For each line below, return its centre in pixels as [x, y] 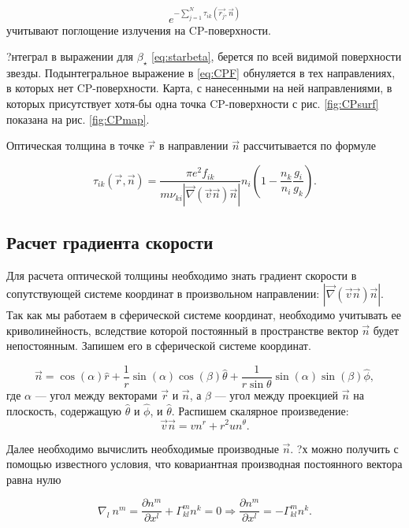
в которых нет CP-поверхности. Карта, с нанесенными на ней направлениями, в [199, 88]
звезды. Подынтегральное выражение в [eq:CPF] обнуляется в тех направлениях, [201, 72]
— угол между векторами [96, 394]
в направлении [193, 145]
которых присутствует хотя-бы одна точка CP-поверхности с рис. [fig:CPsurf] [193, 104]
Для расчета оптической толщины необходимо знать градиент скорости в [182, 275]
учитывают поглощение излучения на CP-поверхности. [139, 30]
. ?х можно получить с [344, 448]
